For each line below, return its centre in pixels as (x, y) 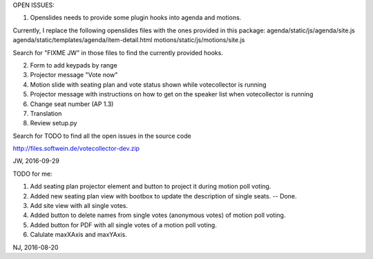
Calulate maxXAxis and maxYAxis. (78, 235)
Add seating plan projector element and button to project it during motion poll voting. (151, 187)
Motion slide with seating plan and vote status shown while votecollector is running (148, 84)
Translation (46, 113)
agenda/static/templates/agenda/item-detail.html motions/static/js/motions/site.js (129, 40)
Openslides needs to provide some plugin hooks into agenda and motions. (136, 18)
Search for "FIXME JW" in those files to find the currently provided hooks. (118, 52)
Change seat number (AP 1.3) (72, 104)
